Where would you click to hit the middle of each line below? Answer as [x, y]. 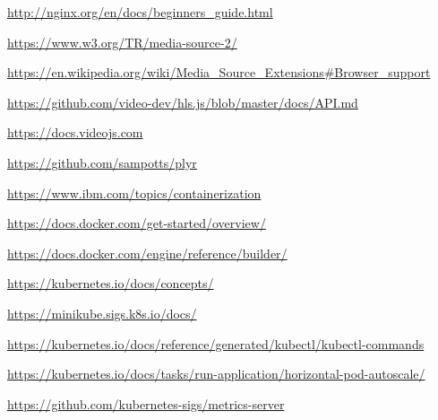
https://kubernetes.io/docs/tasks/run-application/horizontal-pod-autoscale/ [216, 374]
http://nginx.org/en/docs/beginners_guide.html [140, 12]
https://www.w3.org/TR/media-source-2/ [122, 42]
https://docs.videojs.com [75, 132]
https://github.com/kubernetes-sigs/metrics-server [146, 403]
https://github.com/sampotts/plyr [102, 162]
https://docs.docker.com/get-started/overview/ [137, 223]
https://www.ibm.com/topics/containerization [134, 192]
